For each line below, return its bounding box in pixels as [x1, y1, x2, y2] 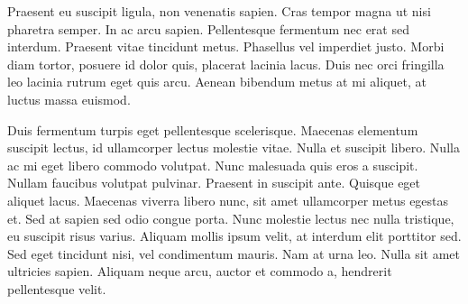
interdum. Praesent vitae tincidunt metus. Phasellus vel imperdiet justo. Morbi [7, 37, 445, 56]
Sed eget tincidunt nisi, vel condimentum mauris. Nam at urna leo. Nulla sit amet [7, 244, 460, 263]
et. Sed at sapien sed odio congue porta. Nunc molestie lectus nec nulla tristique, [7, 208, 454, 227]
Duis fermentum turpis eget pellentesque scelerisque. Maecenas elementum [7, 120, 418, 139]
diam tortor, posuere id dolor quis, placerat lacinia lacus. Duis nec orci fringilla [7, 54, 445, 73]
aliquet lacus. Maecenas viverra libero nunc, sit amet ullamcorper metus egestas [7, 190, 449, 209]
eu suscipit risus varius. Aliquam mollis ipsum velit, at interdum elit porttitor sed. [7, 226, 462, 245]
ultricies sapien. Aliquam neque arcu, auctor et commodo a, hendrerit [7, 262, 392, 281]
